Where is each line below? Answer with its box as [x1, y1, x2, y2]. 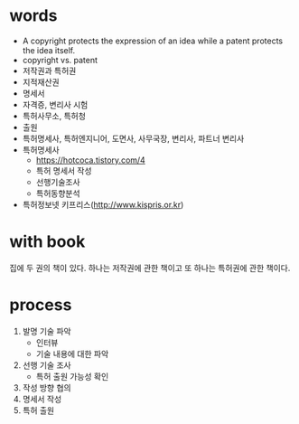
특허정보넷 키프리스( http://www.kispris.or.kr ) [22, 199, 184, 210]
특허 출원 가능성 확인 [35, 371, 109, 382]
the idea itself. [22, 44, 76, 55]
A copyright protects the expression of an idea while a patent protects [22, 35, 283, 46]
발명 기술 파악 [22, 325, 71, 336]
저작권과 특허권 [22, 65, 77, 76]
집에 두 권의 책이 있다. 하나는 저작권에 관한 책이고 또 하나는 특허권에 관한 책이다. [9, 262, 291, 273]
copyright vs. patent [22, 54, 98, 65]
